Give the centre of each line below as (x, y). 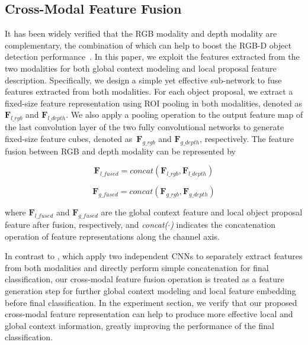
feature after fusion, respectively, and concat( (86, 224)
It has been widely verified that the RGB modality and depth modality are (141, 33)
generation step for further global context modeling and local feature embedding (150, 290)
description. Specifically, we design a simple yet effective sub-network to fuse (143, 80)
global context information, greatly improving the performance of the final (139, 325)
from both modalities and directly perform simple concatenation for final (137, 267)
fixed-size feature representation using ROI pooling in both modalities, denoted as (153, 103)
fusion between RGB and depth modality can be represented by (120, 151)
